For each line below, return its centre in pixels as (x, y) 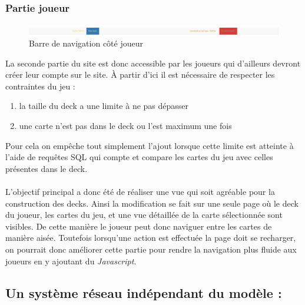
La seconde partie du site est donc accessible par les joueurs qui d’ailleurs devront (153, 63)
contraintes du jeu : (40, 86)
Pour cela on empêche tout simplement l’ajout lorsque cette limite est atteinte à (150, 145)
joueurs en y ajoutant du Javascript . (71, 261)
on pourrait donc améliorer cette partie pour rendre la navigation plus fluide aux (151, 249)
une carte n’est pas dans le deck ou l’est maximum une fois (125, 125)
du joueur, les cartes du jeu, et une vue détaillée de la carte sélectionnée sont (144, 215)
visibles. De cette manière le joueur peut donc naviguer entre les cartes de (139, 226)
